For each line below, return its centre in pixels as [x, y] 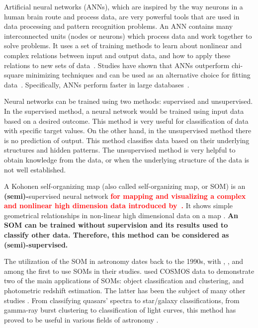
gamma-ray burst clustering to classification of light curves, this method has [120, 310]
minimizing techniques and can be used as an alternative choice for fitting [138, 75]
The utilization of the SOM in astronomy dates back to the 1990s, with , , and [124, 261]
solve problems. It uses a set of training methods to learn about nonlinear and [123, 45]
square [14, 75]
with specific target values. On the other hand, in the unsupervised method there [128, 130]
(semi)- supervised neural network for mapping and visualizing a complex [125, 196]
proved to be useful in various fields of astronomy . [81, 319]
